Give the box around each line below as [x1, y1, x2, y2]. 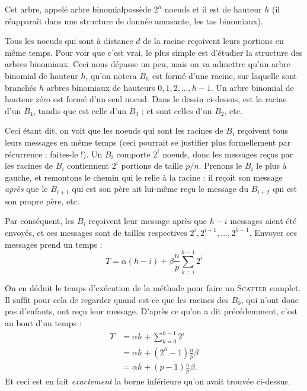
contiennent [67, 159, 109, 172]
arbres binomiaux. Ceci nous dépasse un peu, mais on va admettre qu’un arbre [5, 58, 291, 70]
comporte [116, 147, 151, 160]
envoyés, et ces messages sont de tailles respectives [5, 226, 187, 238]
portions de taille [121, 159, 183, 172]
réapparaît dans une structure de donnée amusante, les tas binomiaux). [5, 14, 263, 27]
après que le [5, 182, 48, 195]
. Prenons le [199, 159, 242, 172]
